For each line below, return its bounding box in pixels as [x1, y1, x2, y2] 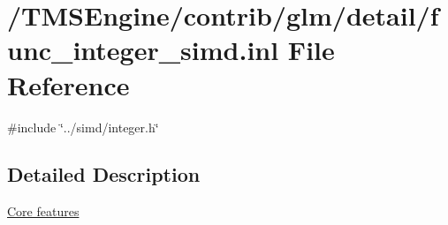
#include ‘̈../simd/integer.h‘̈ [7, 117, 159, 136]
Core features [7, 202, 80, 221]
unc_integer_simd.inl [7, 32, 279, 68]
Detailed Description [7, 161, 201, 188]
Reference [7, 66, 130, 102]
